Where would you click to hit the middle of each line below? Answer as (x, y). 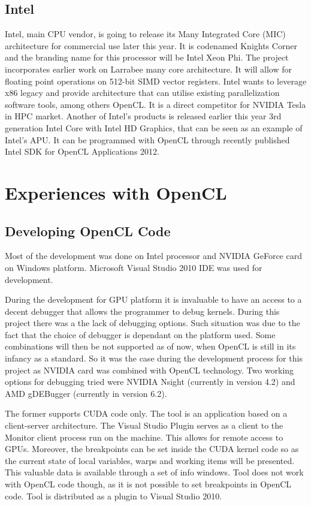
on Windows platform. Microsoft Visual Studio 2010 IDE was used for (134, 267)
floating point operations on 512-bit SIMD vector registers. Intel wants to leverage (156, 81)
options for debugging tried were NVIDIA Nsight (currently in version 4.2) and (150, 382)
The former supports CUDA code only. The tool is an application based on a (146, 413)
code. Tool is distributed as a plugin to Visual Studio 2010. (114, 496)
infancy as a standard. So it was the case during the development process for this (154, 358)
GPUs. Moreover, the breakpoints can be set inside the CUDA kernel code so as (152, 449)
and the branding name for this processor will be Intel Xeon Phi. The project (147, 57)
